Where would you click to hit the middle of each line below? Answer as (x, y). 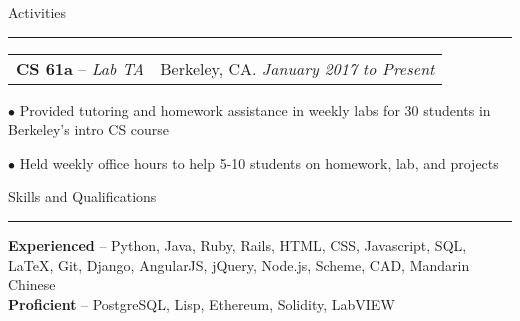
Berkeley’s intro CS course (89, 129)
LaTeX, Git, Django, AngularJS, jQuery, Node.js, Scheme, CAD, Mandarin (239, 264)
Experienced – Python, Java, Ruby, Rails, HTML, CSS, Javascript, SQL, (237, 244)
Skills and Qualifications (82, 196)
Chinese (32, 284)
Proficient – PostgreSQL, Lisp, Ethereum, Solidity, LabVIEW (201, 303)
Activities (37, 12)
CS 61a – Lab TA (80, 68)
